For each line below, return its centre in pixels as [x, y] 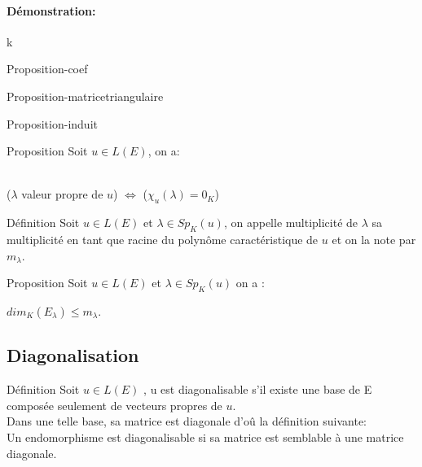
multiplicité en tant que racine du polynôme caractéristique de [163, 239]
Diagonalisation [73, 355]
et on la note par [374, 239]
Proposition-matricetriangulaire [85, 96]
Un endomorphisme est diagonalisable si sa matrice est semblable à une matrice [205, 436]
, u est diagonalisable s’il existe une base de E [258, 389]
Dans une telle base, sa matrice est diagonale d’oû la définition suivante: [187, 421]
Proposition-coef [47, 69]
